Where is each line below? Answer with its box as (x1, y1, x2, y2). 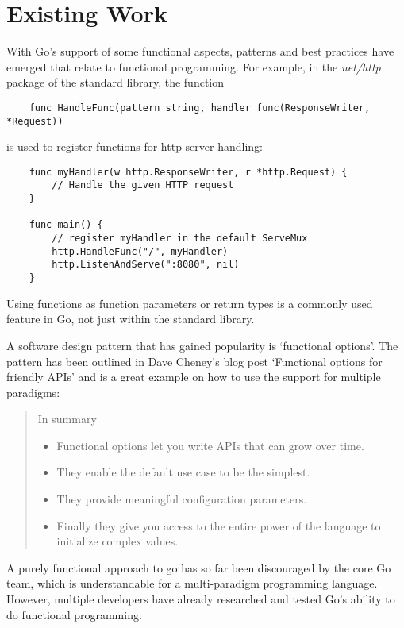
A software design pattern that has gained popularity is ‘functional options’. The (6, 337, 398, 353)
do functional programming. (6, 606, 142, 622)
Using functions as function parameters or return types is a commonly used (6, 295, 373, 311)
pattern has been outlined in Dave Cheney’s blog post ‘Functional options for (6, 353, 383, 369)
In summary (37, 410, 97, 427)
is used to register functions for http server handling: (6, 138, 263, 155)
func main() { (29, 219, 103, 231)
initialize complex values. (56, 533, 179, 549)
